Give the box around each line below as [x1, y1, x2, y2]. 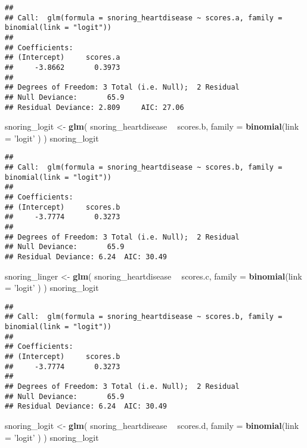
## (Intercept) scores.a [5, 53, 120, 62]
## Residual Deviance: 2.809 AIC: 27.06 [5, 103, 184, 112]
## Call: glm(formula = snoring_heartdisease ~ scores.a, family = [5, 13, 283, 22]
